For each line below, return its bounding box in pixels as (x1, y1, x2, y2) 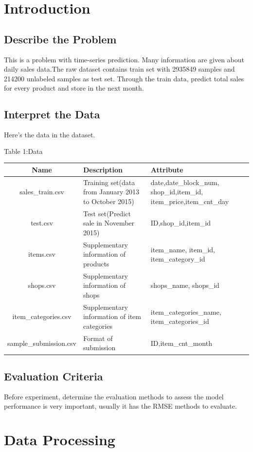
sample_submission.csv (7, 338, 76, 348)
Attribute (150, 164, 183, 174)
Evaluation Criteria (4, 368, 103, 383)
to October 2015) (83, 196, 134, 206)
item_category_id (150, 254, 205, 264)
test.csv (31, 218, 53, 228)
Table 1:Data (4, 146, 43, 156)
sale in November (83, 218, 135, 228)
